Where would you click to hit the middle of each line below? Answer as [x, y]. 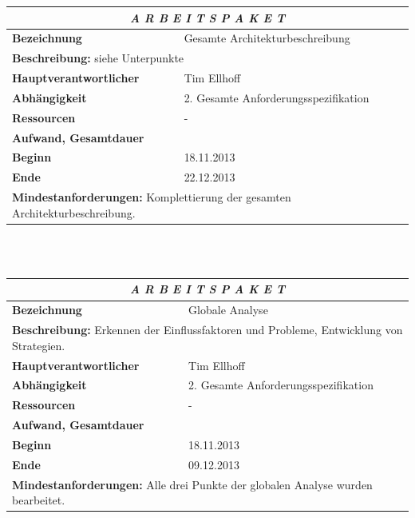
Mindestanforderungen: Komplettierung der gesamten [152, 197]
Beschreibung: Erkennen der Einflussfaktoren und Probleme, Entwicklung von [207, 330]
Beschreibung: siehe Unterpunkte [98, 58]
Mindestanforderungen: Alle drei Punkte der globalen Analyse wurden [192, 484]
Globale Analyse [228, 310]
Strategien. [39, 345]
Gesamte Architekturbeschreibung [267, 38]
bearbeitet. [39, 500]
